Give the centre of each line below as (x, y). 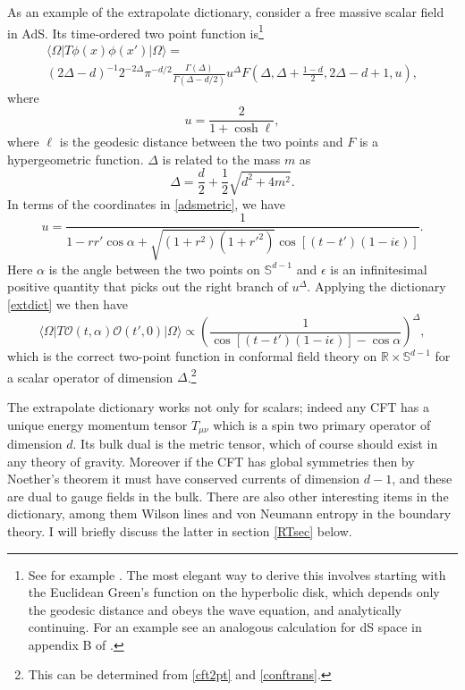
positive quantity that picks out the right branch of (148, 286)
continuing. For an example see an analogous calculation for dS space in (225, 627)
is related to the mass (221, 159)
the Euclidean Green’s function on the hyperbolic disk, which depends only (234, 592)
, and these (422, 479)
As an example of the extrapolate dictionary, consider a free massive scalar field (226, 12)
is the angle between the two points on (154, 269)
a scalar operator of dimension (90, 377)
